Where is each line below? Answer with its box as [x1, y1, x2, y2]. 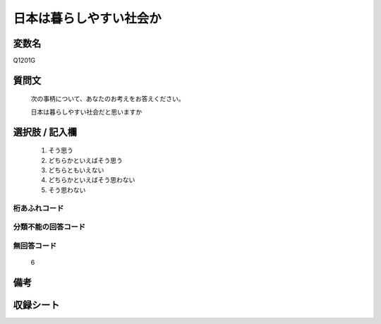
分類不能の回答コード [13, 222, 86, 232]
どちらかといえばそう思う [48, 156, 123, 164]
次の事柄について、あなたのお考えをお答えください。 [30, 95, 185, 103]
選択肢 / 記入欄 [13, 126, 78, 138]
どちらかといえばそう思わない [48, 176, 135, 184]
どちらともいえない [48, 166, 104, 174]
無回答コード [13, 241, 57, 251]
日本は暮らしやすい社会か [13, 11, 162, 26]
